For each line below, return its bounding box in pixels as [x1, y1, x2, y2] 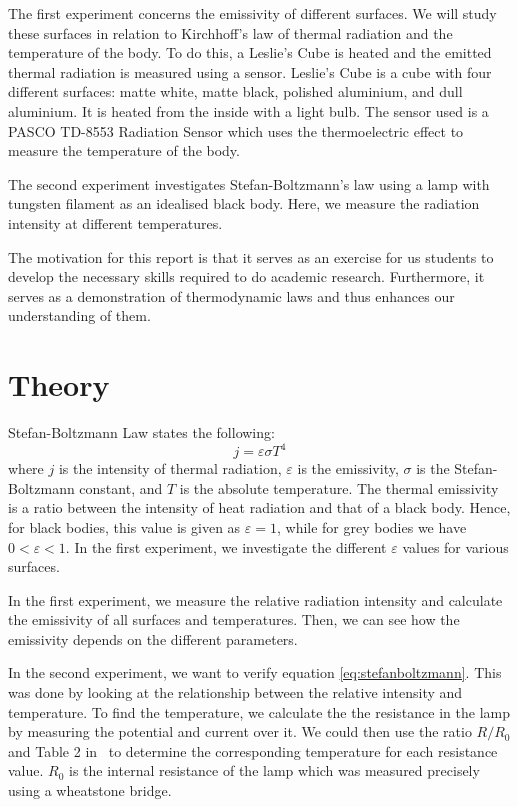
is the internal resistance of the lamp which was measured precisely [69, 760, 480, 781]
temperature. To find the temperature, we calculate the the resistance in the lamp [8, 701, 510, 722]
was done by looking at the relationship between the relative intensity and [8, 682, 463, 703]
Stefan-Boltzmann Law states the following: [8, 422, 275, 443]
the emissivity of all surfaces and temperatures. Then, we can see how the [8, 609, 460, 630]
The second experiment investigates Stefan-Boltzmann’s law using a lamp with [8, 173, 490, 194]
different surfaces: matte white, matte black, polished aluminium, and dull [8, 81, 463, 102]
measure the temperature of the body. [8, 140, 240, 161]
